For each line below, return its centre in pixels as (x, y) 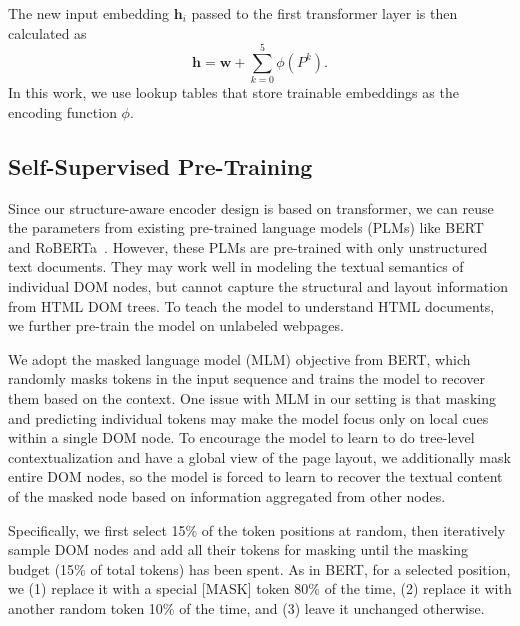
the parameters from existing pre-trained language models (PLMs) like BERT (246, 227)
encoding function (62, 111)
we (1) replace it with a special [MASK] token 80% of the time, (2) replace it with (260, 588)
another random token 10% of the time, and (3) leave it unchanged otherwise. (246, 607)
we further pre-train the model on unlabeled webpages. (176, 325)
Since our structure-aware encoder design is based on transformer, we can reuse (251, 207)
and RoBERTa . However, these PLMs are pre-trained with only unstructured (248, 246)
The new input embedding (89, 13)
